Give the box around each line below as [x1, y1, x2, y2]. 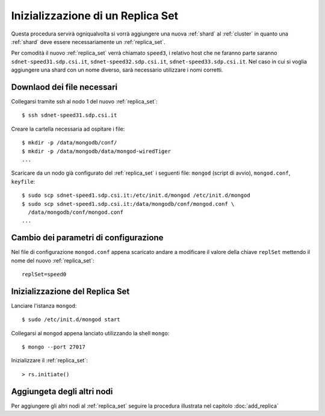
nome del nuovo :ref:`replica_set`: [11, 256, 94, 264]
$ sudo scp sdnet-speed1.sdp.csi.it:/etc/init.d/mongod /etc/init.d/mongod [22, 192, 250, 199]
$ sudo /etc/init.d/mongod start [22, 316, 120, 323]
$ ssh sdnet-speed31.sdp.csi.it [22, 112, 117, 119]
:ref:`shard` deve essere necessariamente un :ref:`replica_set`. [11, 38, 166, 45]
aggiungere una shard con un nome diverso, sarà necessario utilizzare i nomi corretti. [11, 66, 223, 73]
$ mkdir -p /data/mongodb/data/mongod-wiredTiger [22, 147, 172, 155]
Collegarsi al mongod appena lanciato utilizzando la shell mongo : [11, 329, 170, 337]
